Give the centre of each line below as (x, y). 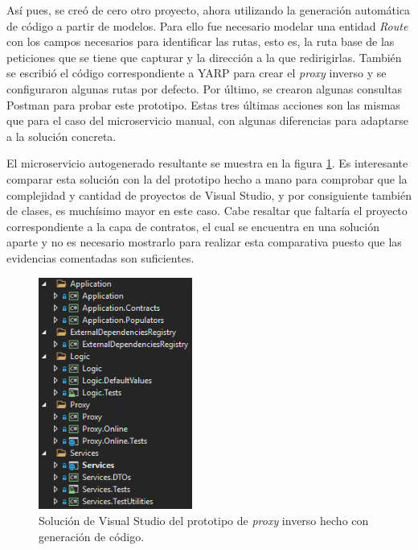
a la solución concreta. (61, 136)
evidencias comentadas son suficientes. (100, 257)
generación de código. (92, 536)
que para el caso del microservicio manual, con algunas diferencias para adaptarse (207, 120)
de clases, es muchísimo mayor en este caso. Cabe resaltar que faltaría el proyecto (207, 211)
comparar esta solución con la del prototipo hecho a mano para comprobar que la (207, 178)
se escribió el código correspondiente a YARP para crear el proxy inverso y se (197, 73)
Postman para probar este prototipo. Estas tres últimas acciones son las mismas (203, 104)
